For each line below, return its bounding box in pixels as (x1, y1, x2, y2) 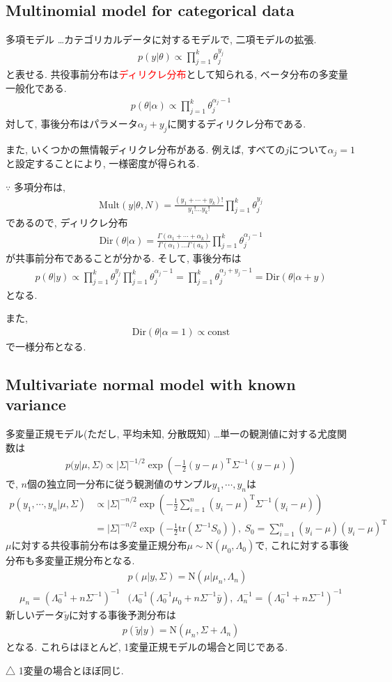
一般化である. (6, 80, 67, 95)
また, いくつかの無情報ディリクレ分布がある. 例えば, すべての (6, 141, 285, 156)
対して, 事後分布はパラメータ (6, 116, 138, 130)
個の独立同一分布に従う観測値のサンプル (26, 476, 212, 491)
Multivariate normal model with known (6, 373, 296, 394)
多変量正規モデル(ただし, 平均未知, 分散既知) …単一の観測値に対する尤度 (6, 426, 338, 440)
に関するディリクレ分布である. (167, 116, 306, 130)
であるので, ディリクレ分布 (6, 215, 128, 230)
